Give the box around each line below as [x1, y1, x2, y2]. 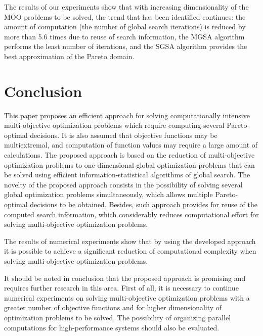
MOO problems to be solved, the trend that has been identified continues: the [4, 11, 246, 22]
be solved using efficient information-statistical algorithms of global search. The [4, 169, 250, 180]
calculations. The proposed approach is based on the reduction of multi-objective [4, 150, 255, 160]
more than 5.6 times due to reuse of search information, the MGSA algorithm [4, 31, 245, 41]
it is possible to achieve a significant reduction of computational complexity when [4, 246, 256, 256]
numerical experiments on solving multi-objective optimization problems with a [4, 292, 250, 303]
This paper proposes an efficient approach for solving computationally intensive [4, 110, 250, 120]
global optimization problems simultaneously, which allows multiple [4, 189, 213, 200]
